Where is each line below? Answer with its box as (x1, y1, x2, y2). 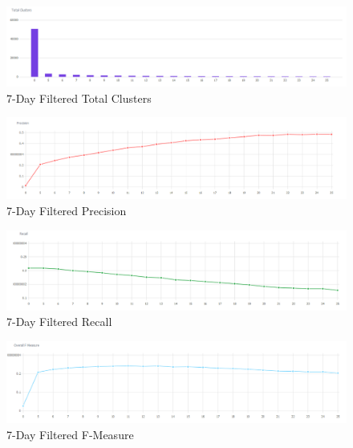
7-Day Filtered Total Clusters (6, 89, 152, 106)
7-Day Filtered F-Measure (6, 426, 134, 442)
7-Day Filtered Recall (6, 313, 112, 330)
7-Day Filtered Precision (6, 202, 127, 218)
